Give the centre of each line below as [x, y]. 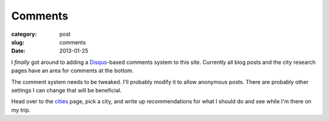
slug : [18, 42]
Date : [18, 51]
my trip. [21, 110]
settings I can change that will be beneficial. [66, 90]
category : [24, 34]
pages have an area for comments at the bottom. [73, 71]
